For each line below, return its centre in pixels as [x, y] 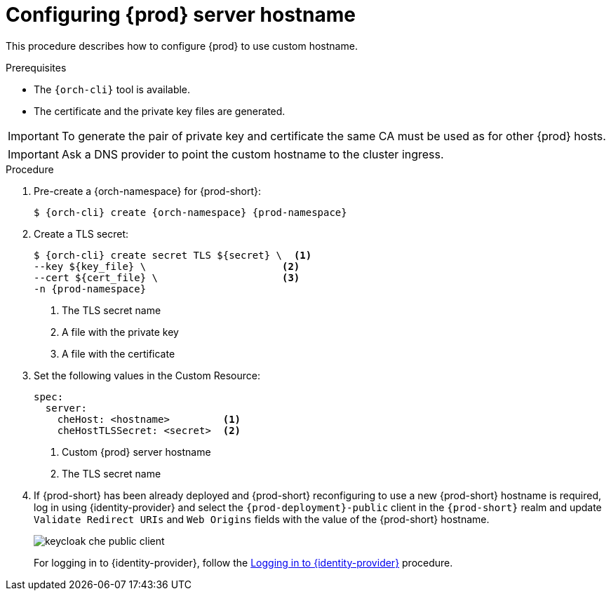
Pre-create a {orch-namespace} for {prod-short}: [147, 191]
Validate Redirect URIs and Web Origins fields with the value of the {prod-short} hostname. [262, 519]
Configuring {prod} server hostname [181, 15]
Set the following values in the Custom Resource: [147, 375]
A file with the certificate [119, 353]
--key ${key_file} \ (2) [167, 266]
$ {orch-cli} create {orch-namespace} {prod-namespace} [190, 212]
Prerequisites [36, 67]
